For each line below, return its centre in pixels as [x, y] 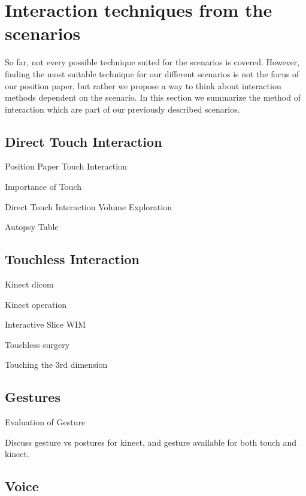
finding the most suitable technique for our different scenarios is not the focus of [152, 73]
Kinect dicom [29, 284]
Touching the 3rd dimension [56, 365]
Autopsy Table [32, 227]
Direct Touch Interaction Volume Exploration [88, 206]
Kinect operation [36, 304]
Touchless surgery [37, 344]
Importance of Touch [43, 187]
